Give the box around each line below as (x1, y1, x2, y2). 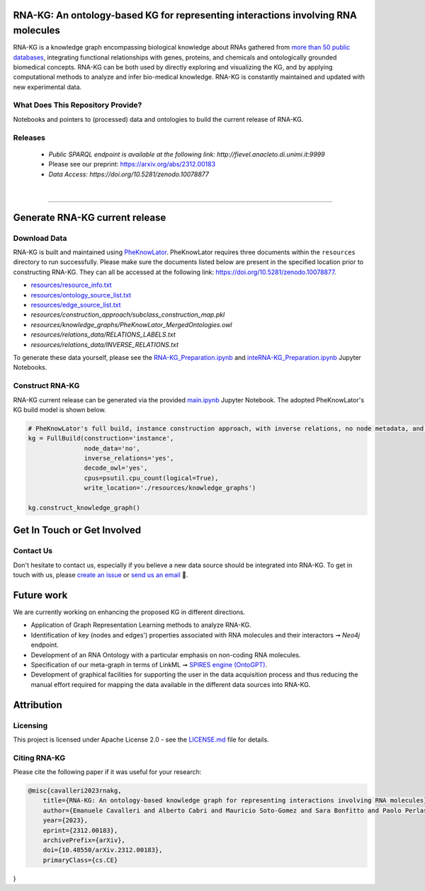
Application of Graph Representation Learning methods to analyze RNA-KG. (30, 620, 251, 630)
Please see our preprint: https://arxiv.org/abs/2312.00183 (48, 160, 216, 169)
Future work (13, 589, 68, 601)
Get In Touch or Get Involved (13, 524, 142, 536)
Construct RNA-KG (13, 381, 80, 391)
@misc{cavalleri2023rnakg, (28, 787, 122, 795)
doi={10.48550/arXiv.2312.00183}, (42, 846, 163, 854)
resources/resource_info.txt (30, 280, 113, 290)
